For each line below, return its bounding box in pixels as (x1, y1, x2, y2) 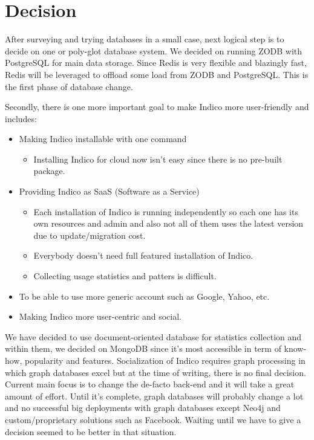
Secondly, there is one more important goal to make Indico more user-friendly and (5, 100, 309, 113)
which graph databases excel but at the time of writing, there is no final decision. (5, 366, 306, 378)
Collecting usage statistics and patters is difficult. (33, 270, 217, 282)
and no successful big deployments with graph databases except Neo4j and (5, 401, 281, 414)
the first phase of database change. (5, 80, 133, 92)
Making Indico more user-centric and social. (19, 310, 182, 323)
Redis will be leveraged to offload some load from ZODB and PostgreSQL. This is (5, 68, 309, 80)
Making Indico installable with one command (19, 132, 187, 145)
